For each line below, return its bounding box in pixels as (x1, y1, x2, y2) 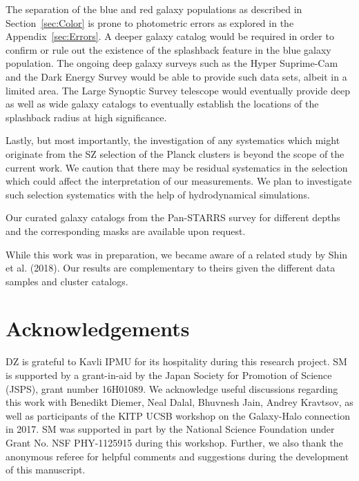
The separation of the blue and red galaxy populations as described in (6, 2, 302, 16)
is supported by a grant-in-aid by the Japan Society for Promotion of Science (6, 368, 332, 382)
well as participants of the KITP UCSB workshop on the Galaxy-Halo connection (6, 408, 350, 422)
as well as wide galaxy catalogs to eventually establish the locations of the (6, 96, 319, 111)
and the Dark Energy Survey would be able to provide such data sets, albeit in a (6, 69, 347, 83)
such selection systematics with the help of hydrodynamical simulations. (6, 187, 310, 201)
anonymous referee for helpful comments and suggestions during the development (6, 449, 349, 463)
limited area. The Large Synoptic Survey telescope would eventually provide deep (6, 83, 350, 97)
